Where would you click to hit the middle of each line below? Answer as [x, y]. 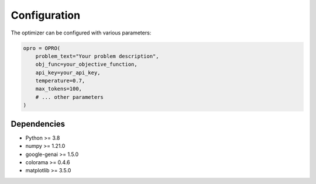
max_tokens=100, [59, 89]
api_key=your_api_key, [68, 72]
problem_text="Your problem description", [97, 56]
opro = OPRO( [42, 48]
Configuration [46, 15]
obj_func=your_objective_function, [86, 65]
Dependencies [38, 124]
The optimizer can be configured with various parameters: [81, 33]
